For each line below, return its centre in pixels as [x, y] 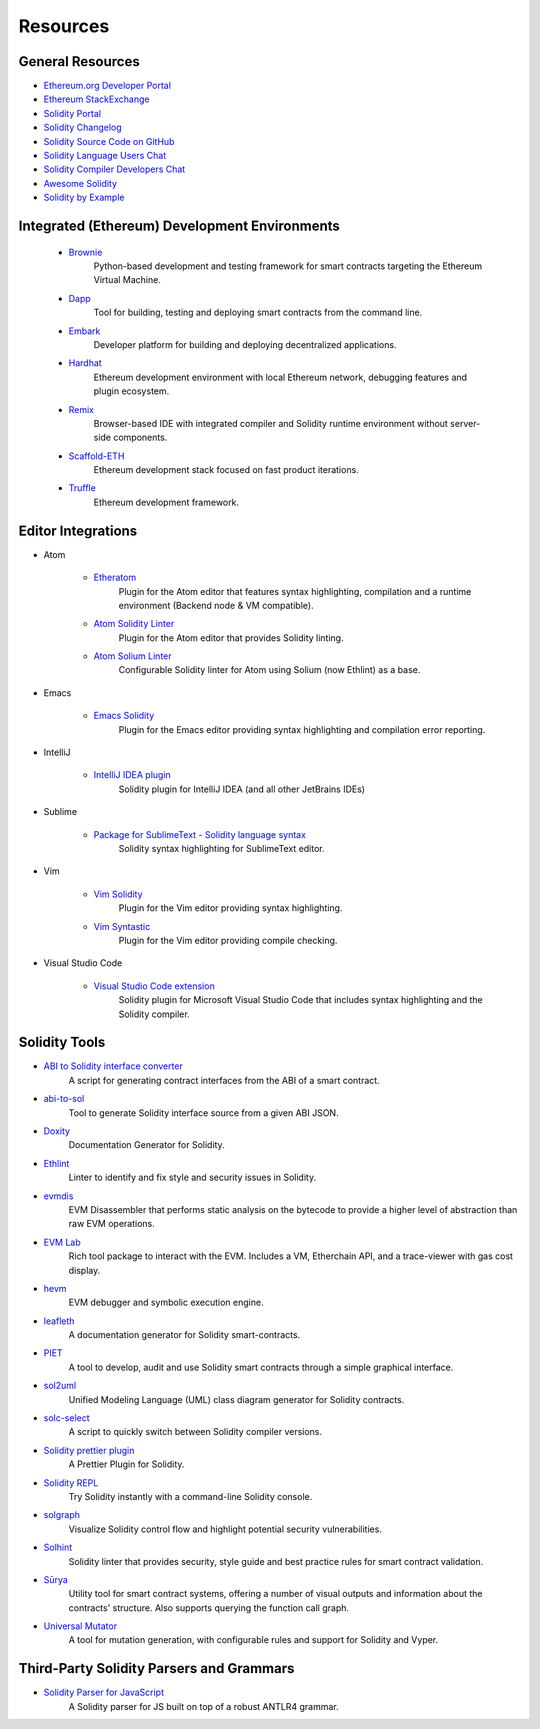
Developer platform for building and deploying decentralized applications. [245, 344]
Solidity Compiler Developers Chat [114, 169]
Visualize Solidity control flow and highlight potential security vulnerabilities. [225, 1529]
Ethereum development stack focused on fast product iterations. [226, 470]
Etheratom [115, 577]
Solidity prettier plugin [89, 1450]
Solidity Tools [62, 1042]
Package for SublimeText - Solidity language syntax [200, 834]
